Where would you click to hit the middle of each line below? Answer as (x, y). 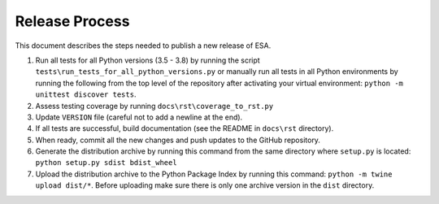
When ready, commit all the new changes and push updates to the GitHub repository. (178, 140)
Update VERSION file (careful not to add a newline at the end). (139, 117)
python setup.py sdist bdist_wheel (106, 163)
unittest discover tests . (86, 94)
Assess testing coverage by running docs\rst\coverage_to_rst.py (154, 106)
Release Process (72, 21)
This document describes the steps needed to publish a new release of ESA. (143, 46)
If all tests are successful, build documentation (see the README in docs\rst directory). (185, 128)
